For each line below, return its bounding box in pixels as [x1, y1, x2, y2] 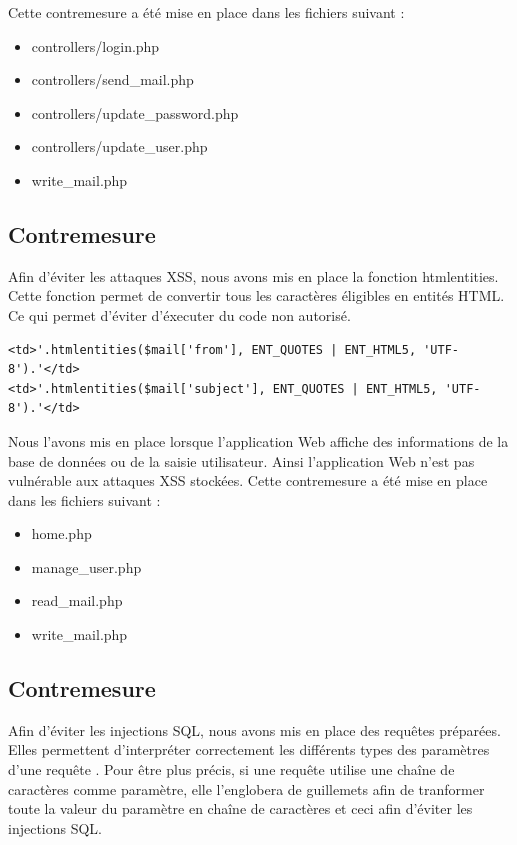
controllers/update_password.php [31, 102, 239, 123]
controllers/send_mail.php [31, 69, 194, 90]
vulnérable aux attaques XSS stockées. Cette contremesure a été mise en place [8, 470, 488, 491]
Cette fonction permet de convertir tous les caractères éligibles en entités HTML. [8, 285, 505, 306]
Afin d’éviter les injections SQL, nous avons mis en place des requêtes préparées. [8, 719, 501, 740]
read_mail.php [31, 590, 123, 611]
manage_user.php [31, 556, 142, 577]
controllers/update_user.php [31, 136, 208, 157]
